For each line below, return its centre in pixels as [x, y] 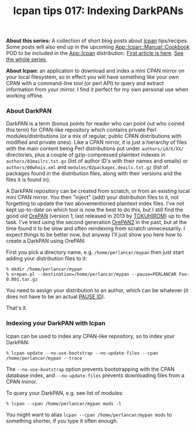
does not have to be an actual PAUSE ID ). [56, 297]
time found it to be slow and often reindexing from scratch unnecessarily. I [96, 228]
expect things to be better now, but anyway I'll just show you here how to [94, 235]
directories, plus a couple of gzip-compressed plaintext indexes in [86, 155]
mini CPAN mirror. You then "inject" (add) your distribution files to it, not [92, 197]
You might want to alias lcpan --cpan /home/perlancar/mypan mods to [89, 414]
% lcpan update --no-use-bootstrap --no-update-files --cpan [82, 353]
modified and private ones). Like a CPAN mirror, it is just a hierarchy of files [97, 143]
